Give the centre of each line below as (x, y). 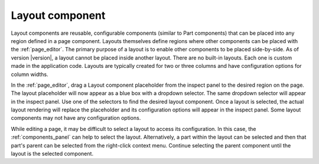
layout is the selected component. (52, 154)
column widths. (30, 74)
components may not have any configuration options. (76, 118)
